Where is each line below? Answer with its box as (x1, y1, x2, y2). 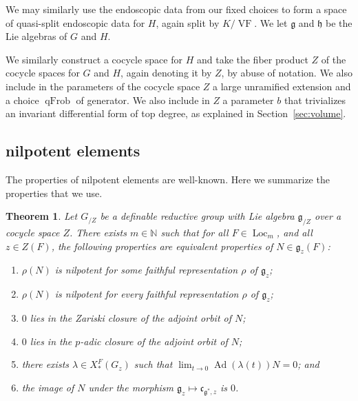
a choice (6, 92, 39, 107)
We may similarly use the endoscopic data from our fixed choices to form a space (6, 2, 347, 16)
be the (326, 15, 352, 30)
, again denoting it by (120, 65, 212, 80)
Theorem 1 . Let (6, 209, 78, 223)
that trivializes (284, 92, 346, 107)
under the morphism (88, 380, 174, 394)
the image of (21, 380, 74, 394)
